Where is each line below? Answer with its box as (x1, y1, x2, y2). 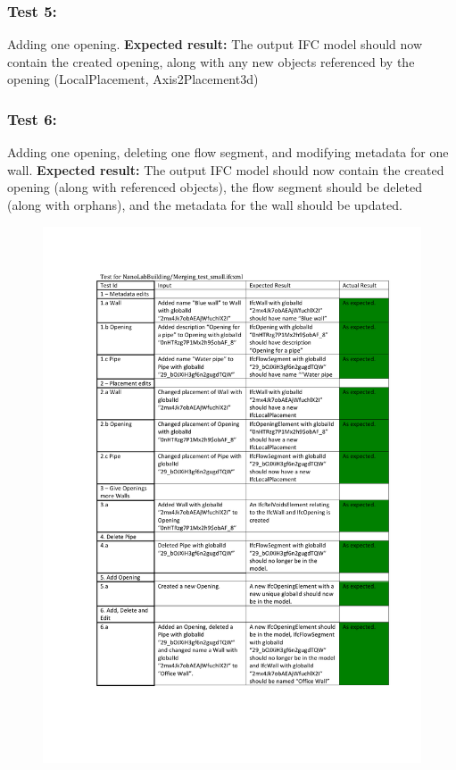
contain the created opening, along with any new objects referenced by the (7, 52, 415, 71)
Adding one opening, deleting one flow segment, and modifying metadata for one (7, 143, 449, 162)
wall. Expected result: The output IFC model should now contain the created (7, 160, 444, 179)
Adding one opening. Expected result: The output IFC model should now (7, 35, 423, 54)
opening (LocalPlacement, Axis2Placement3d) (7, 70, 259, 88)
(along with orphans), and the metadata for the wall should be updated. (7, 196, 402, 213)
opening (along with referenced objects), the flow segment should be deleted (7, 178, 423, 197)
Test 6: (7, 107, 57, 130)
